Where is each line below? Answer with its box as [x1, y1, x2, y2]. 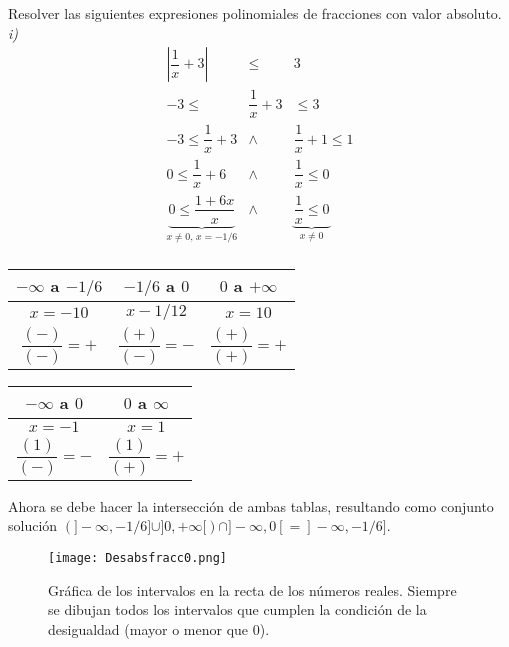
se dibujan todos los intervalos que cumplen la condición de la [48, 599, 427, 620]
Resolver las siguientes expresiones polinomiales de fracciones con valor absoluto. [8, 3, 502, 23]
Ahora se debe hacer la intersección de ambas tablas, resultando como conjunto [8, 495, 494, 516]
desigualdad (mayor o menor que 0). [48, 618, 270, 639]
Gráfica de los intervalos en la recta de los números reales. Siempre [48, 579, 457, 600]
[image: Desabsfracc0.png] [48, 550, 227, 565]
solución [8, 515, 58, 536]
